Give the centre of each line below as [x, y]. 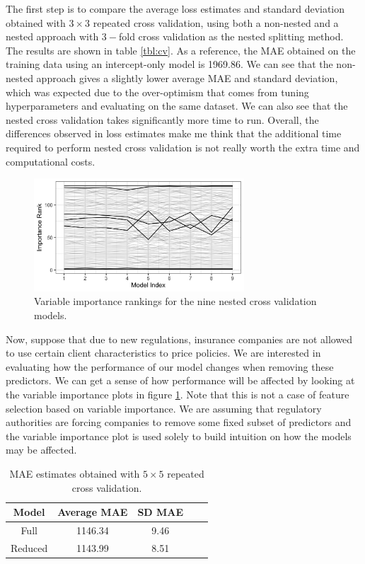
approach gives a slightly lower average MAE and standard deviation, [187, 77]
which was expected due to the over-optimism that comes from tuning [157, 92]
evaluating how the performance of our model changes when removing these [170, 366]
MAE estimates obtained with [75, 473]
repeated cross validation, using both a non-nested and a [216, 22]
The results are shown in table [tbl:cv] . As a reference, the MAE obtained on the [181, 50]
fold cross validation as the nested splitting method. [231, 36]
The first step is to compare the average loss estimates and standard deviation [175, 8]
